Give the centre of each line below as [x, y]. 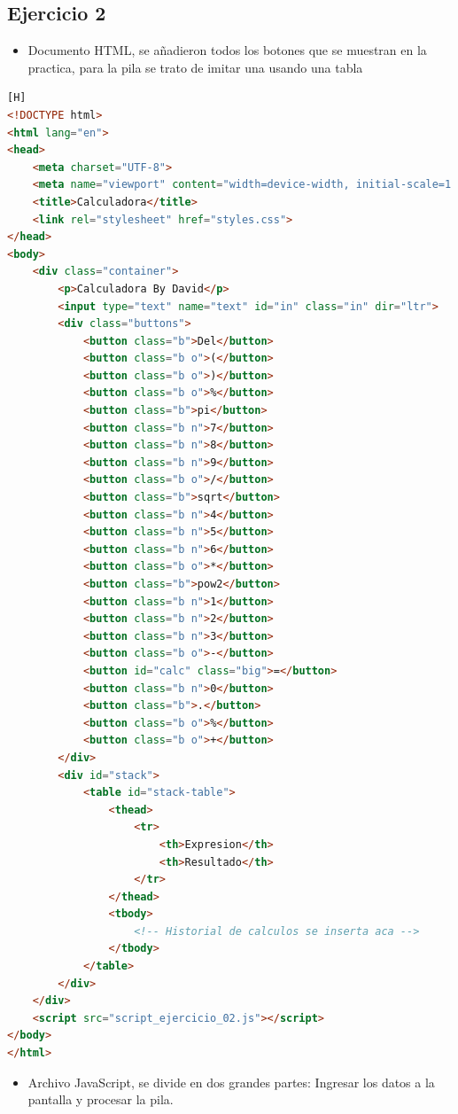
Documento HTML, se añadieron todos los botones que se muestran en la [227, 50]
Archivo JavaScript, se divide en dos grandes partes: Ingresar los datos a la [231, 1082]
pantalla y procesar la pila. [101, 1099]
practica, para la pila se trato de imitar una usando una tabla [195, 67]
